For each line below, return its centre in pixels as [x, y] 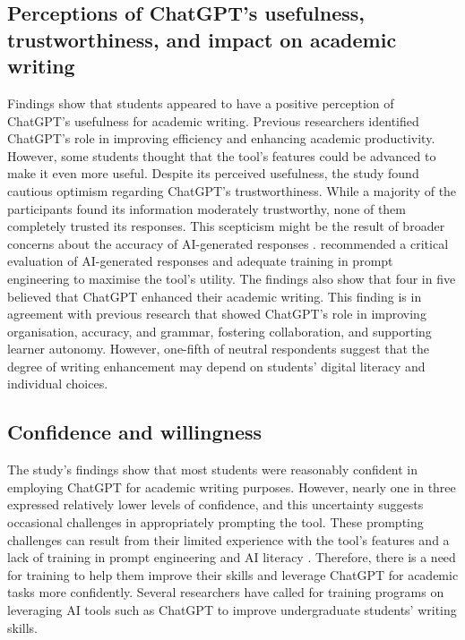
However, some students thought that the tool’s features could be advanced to [222, 155]
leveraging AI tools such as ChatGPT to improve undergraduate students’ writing [232, 610]
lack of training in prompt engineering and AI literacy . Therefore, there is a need [232, 557]
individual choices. [58, 384]
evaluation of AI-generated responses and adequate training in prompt [200, 261]
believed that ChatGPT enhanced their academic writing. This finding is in [215, 296]
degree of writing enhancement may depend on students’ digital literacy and [216, 366]
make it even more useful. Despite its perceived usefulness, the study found [213, 173]
